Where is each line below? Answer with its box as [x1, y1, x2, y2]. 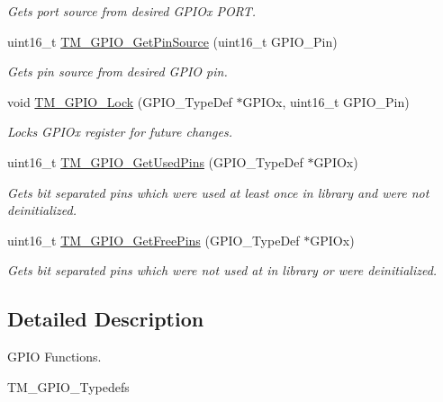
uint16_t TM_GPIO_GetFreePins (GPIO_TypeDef [7, 230, 300, 249]
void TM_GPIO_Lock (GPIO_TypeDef [7, 92, 232, 111]
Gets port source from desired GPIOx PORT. [7, 2, 257, 20]
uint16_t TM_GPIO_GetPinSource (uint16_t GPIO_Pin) [7, 31, 338, 50]
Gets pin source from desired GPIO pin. [7, 62, 228, 81]
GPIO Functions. [7, 347, 102, 366]
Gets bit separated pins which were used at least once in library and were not [7, 183, 429, 201]
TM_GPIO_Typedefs [7, 377, 130, 396]
